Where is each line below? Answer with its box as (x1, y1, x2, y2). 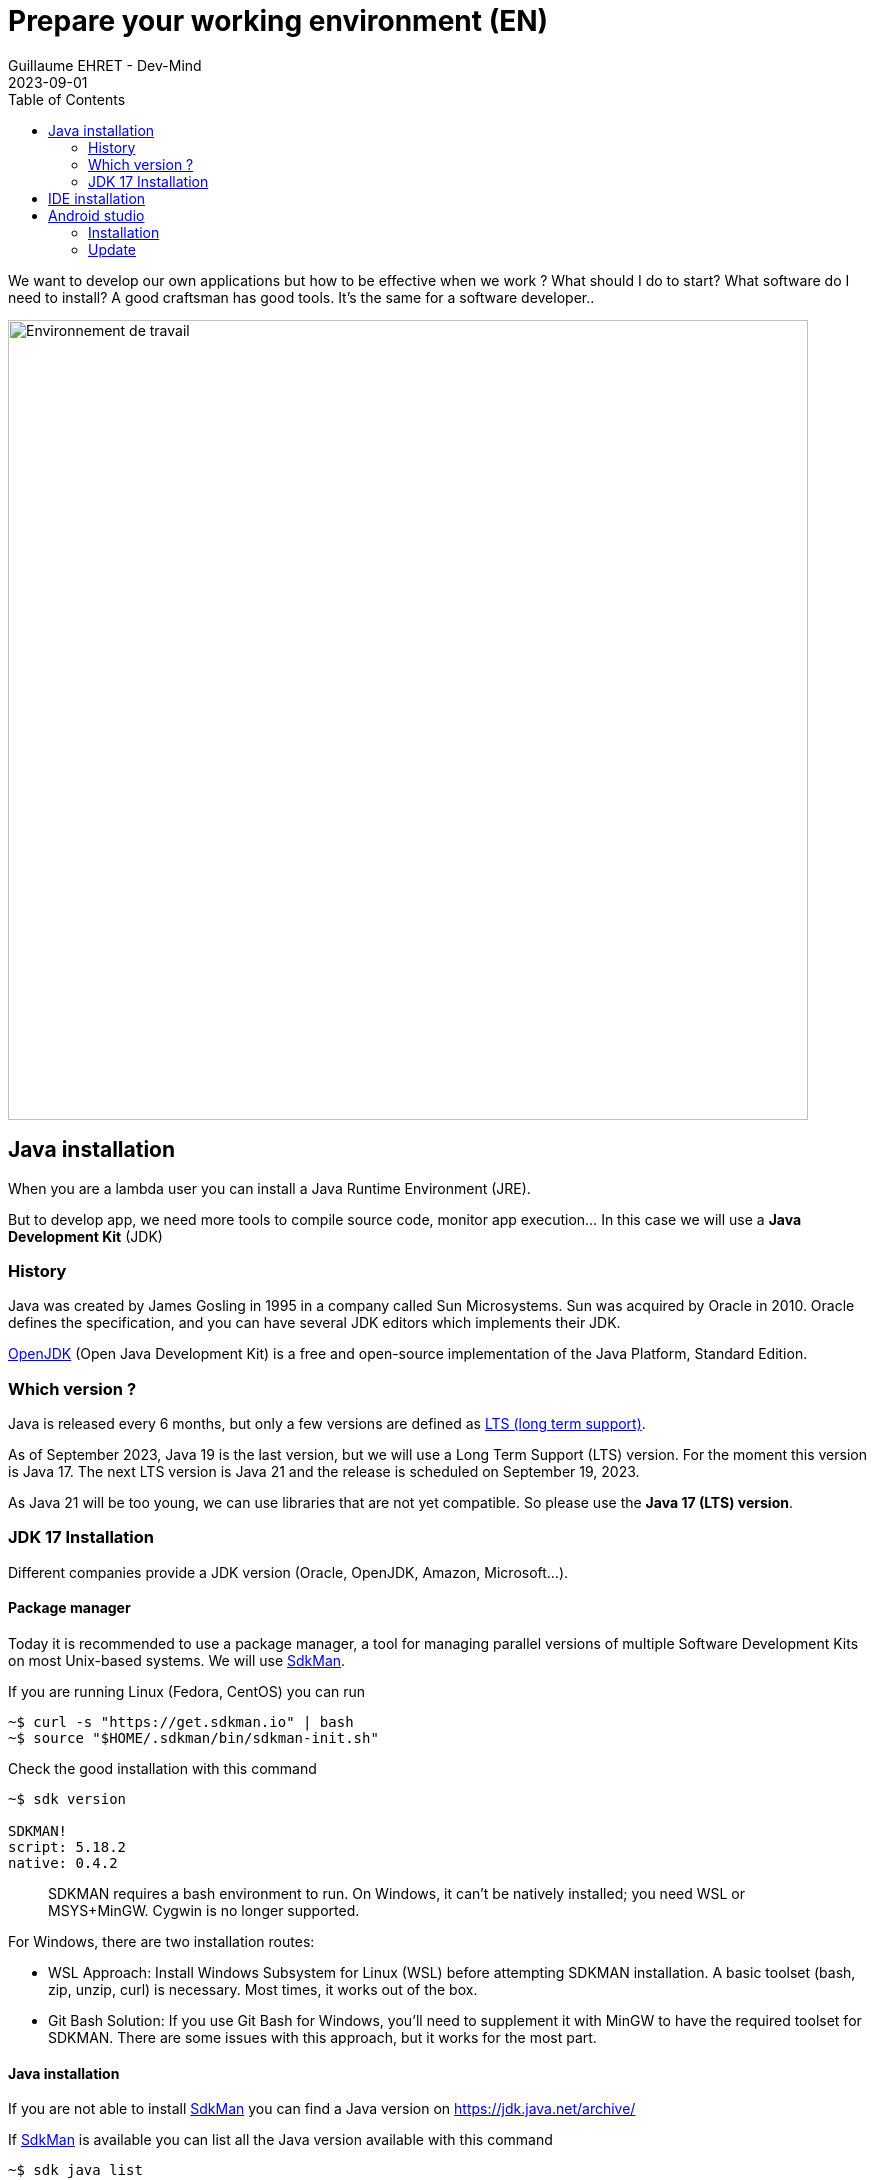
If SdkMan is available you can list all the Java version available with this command (8, 2131, 553, 2149)
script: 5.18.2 (8, 1839, 127, 1856)
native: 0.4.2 (8, 1855, 118, 1872)
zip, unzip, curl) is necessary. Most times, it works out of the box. (48, 1981, 478, 1999)
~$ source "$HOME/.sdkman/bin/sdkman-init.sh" (8, 1730, 379, 1747)
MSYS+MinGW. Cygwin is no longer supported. (48, 1902, 360, 1920)
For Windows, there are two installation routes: (8, 1933, 315, 1951)
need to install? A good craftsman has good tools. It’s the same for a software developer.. (8, 288, 595, 306)
